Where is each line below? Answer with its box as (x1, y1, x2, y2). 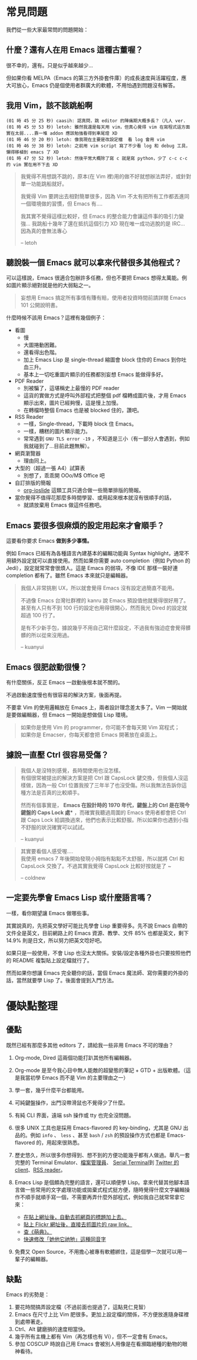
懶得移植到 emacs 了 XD (6, 149, 59, 155)
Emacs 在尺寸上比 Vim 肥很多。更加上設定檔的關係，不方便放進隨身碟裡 (14, 1311, 189, 1318)
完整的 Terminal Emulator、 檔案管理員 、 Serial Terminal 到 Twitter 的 (14, 1159, 179, 1166)
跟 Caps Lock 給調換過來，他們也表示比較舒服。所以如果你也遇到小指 (20, 816, 189, 823)
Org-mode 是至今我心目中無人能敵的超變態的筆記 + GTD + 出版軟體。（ (14, 1066, 186, 1074)
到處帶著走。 (14, 1318, 46, 1325)
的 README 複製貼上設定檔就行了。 (6, 956, 93, 964)
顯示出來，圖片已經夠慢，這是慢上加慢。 (23, 399, 122, 407)
